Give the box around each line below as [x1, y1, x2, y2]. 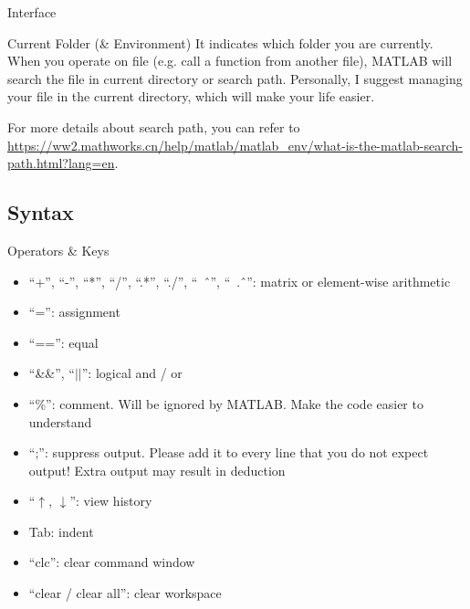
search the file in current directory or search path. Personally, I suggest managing [7, 68, 463, 88]
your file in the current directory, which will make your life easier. [7, 87, 375, 106]
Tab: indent [28, 521, 94, 541]
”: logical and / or [81, 363, 183, 383]
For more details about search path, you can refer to [7, 117, 300, 136]
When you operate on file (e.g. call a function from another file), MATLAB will [7, 51, 453, 70]
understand [28, 412, 92, 431]
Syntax [7, 198, 74, 226]
